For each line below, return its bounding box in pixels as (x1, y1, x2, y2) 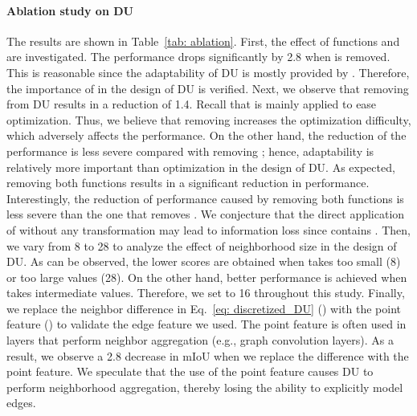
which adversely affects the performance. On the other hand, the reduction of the (6, 127, 407, 144)
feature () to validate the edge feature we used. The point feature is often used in (6, 316, 407, 332)
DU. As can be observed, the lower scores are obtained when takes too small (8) (6, 253, 401, 270)
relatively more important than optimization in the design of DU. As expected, (6, 158, 395, 175)
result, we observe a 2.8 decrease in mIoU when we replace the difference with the (6, 347, 409, 364)
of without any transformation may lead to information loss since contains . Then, (6, 221, 411, 238)
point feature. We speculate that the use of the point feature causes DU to (6, 363, 374, 380)
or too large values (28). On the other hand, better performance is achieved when (6, 268, 407, 285)
